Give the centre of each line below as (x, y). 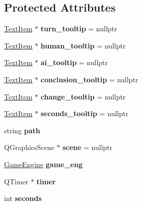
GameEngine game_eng (43, 164)
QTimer (16, 181)
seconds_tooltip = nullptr (84, 113)
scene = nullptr (88, 147)
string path (22, 130)
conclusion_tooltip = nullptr (89, 79)
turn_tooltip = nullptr (79, 29)
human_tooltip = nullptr (83, 45)
